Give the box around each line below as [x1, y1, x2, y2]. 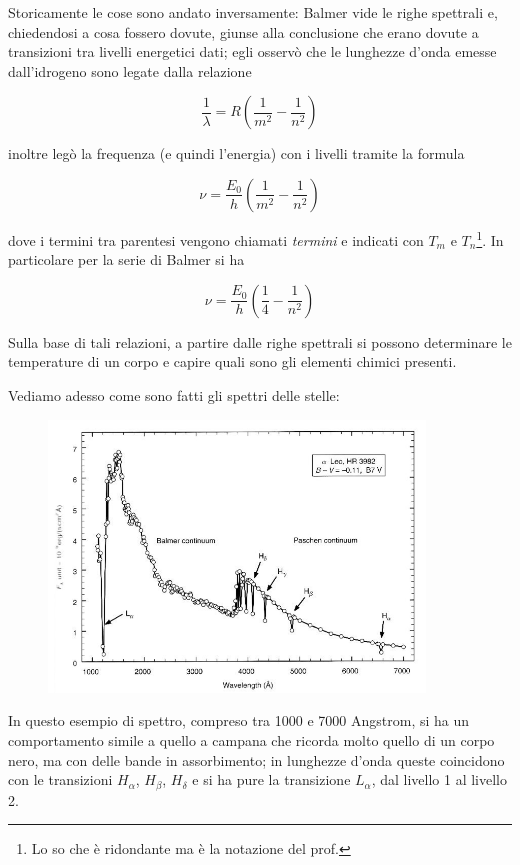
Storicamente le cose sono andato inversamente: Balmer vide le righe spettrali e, [8, 2, 498, 22]
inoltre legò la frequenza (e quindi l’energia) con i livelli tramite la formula [8, 143, 465, 164]
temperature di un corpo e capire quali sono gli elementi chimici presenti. [8, 351, 457, 372]
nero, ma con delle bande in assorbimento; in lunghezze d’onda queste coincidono [8, 749, 505, 770]
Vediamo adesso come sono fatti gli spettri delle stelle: [8, 385, 340, 405]
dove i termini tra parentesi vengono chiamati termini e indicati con [8, 229, 424, 250]
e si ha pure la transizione [192, 769, 351, 790]
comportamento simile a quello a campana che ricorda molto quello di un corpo [8, 730, 495, 751]
